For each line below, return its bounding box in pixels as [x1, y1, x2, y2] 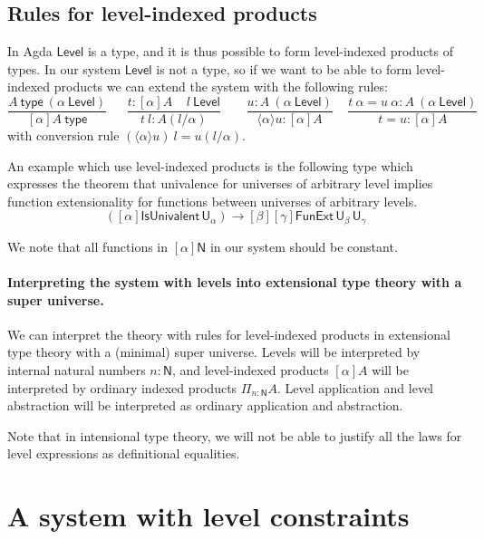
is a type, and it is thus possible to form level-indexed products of [87, 42, 454, 61]
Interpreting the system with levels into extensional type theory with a [7, 273, 462, 292]
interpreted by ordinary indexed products [7, 378, 237, 397]
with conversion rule [7, 126, 120, 145]
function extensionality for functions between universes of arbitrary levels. [7, 191, 418, 210]
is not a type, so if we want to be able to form [156, 59, 412, 78]
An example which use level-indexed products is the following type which [7, 156, 413, 175]
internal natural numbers [7, 361, 146, 380]
